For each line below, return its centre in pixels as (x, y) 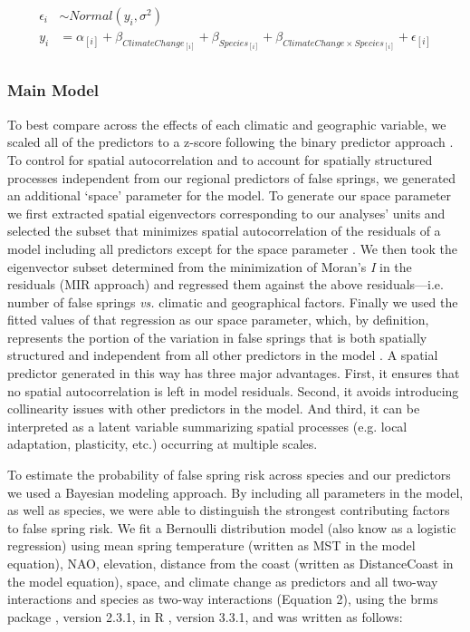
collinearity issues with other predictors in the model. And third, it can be (214, 408)
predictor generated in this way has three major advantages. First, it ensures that (234, 373)
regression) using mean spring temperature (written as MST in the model (211, 545)
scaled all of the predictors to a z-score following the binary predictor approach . (230, 142)
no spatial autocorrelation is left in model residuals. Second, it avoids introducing (233, 390)
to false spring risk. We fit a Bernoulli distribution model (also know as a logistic (232, 527)
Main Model (53, 90)
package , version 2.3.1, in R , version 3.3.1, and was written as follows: (205, 616)
